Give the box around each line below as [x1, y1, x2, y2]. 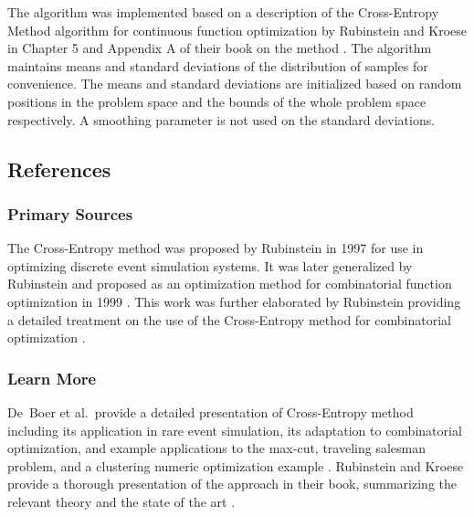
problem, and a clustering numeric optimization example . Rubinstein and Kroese [7, 456, 464, 475]
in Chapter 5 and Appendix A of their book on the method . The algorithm [7, 38, 432, 58]
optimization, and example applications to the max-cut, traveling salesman [7, 438, 426, 458]
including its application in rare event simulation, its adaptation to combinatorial [7, 420, 462, 439]
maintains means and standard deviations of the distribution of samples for [7, 56, 428, 75]
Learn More [7, 366, 97, 389]
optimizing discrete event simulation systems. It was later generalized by [7, 256, 413, 275]
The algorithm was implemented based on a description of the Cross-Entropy [7, 3, 439, 21]
